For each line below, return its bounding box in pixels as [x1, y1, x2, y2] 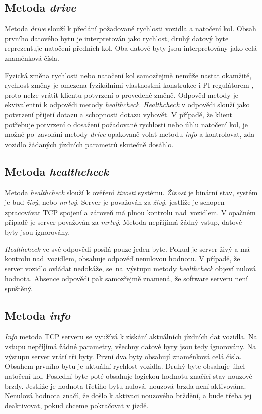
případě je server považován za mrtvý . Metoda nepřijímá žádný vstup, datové [5, 217, 242, 227]
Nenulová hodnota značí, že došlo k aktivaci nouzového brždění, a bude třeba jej [5, 390, 252, 401]
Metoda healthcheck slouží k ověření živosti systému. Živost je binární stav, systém [5, 187, 258, 197]
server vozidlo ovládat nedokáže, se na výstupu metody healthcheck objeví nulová [5, 263, 256, 273]
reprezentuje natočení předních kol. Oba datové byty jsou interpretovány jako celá [5, 43, 257, 53]
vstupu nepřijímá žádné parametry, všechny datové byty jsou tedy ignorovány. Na [5, 341, 256, 352]
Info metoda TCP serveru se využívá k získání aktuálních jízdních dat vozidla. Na [5, 331, 257, 341]
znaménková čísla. [5, 52, 59, 63]
